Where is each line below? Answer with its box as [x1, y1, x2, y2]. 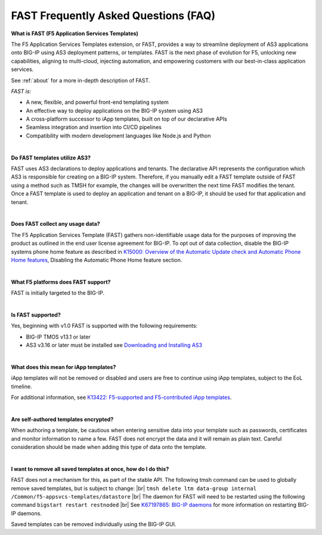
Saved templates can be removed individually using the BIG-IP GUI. [11, 521, 177, 528]
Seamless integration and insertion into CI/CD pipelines [26, 124, 162, 131]
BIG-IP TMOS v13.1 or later [26, 333, 91, 340]
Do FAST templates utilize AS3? [11, 154, 91, 161]
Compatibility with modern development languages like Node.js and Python [26, 132, 211, 139]
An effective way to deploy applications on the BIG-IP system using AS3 [26, 107, 203, 114]
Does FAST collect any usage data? [11, 220, 101, 227]
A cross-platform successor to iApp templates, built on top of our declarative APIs [26, 115, 228, 122]
